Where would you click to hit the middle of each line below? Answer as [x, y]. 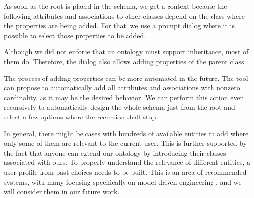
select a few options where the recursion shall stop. [81, 116]
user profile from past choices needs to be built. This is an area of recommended [125, 172]
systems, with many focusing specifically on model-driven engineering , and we [123, 181]
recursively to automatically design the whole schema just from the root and [120, 107]
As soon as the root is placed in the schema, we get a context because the [116, 6]
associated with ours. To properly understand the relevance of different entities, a [127, 162]
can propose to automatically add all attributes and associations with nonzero [122, 88]
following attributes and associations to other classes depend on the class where [124, 16]
